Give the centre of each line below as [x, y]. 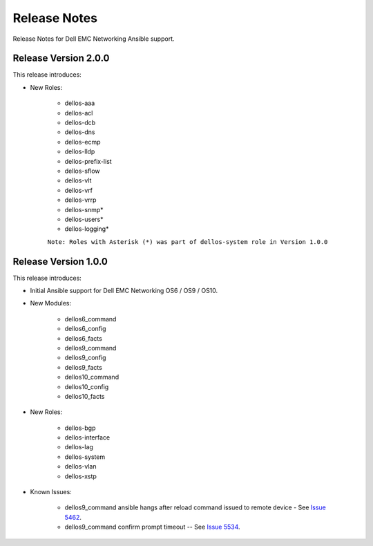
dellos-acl [79, 113]
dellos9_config [85, 358]
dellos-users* [84, 219]
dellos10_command [92, 377]
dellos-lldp [80, 151]
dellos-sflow [82, 171]
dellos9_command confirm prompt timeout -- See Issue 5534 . [153, 527]
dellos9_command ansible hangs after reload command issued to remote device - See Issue [195, 507]
